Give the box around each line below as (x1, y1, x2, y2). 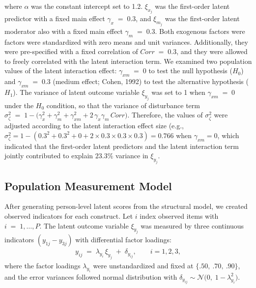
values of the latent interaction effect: (4, 65, 117, 76)
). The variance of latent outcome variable (13, 87, 140, 97)
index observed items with (140, 210, 219, 221)
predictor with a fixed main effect (4, 13, 105, 24)
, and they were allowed (176, 46, 248, 57)
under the (4, 100, 34, 110)
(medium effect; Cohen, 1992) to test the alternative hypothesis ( (53, 76, 249, 86)
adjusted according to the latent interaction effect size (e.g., (4, 120, 184, 131)
